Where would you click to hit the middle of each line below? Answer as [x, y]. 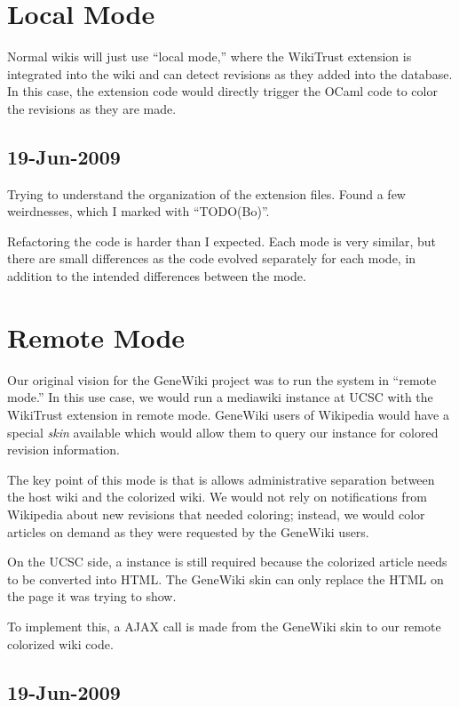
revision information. [63, 450]
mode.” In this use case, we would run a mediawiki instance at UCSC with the [220, 397]
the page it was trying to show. [92, 596]
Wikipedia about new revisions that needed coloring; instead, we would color [216, 514]
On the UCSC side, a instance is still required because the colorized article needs [227, 562]
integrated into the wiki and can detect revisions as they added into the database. [230, 73]
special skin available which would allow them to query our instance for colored [223, 432]
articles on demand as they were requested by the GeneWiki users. [188, 531]
